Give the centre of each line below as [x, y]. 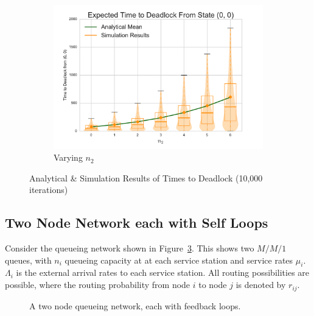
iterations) [49, 190]
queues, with [28, 260]
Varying [68, 157]
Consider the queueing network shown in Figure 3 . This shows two [130, 248]
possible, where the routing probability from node [98, 285]
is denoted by [261, 285]
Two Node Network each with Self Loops [137, 223]
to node [213, 285]
